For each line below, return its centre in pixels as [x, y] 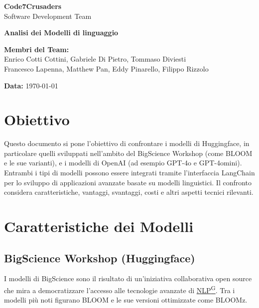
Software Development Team [48, 16]
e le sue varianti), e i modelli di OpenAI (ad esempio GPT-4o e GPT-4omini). [123, 163]
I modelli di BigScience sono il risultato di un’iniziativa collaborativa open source [128, 278]
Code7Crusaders [33, 6]
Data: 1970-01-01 [31, 85]
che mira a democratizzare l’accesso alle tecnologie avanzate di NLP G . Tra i [120, 289]
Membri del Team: [37, 49]
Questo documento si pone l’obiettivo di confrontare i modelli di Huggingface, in [127, 143]
